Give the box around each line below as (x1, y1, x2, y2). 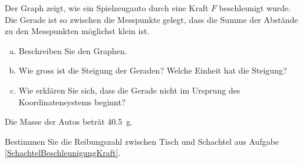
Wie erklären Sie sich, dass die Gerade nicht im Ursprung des (18, 84, 241, 96)
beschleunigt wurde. (219, 2, 291, 14)
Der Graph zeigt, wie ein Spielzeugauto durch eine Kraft (5, 2, 209, 14)
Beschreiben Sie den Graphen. (18, 44, 127, 56)
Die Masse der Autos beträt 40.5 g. (5, 115, 133, 128)
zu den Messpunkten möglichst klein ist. (5, 25, 150, 37)
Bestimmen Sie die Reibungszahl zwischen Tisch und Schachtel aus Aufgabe (5, 135, 279, 147)
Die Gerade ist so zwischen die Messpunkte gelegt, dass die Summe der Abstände (5, 13, 298, 25)
